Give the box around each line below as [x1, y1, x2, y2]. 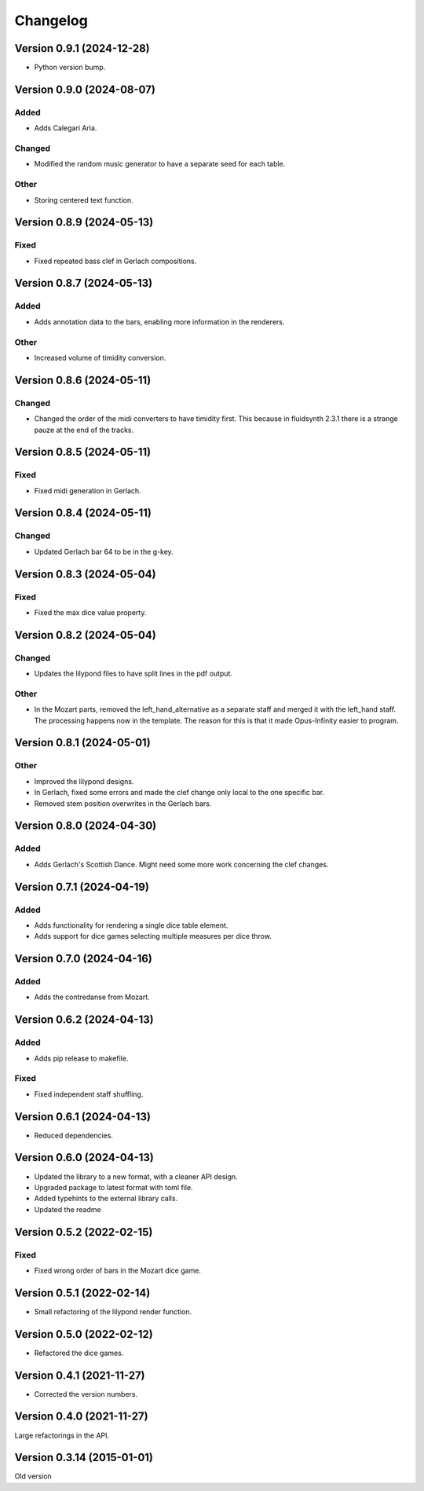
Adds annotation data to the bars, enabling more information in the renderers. [34, 317, 285, 326]
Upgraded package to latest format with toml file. [34, 1182, 193, 1192]
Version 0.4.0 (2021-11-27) [14, 1410, 148, 1423]
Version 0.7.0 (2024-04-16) [14, 952, 153, 965]
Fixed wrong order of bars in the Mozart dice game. [34, 1266, 202, 1275]
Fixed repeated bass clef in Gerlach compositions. [34, 256, 197, 266]
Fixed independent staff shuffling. [34, 1089, 144, 1099]
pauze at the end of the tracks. [34, 425, 134, 434]
